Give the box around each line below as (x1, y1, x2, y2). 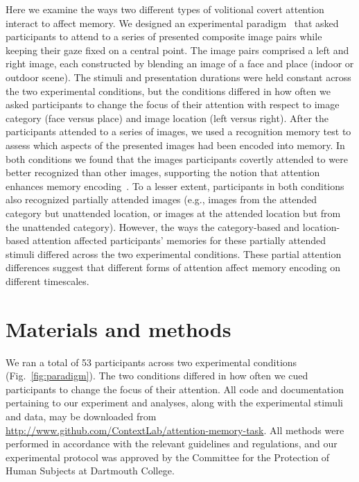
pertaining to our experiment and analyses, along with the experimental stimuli (6, 395, 343, 410)
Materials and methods (6, 314, 231, 343)
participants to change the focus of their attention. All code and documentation (6, 381, 344, 396)
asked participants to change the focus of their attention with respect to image (6, 97, 340, 112)
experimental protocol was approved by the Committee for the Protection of (6, 449, 330, 464)
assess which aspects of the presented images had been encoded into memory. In (6, 137, 345, 152)
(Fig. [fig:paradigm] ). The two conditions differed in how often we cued (6, 368, 308, 383)
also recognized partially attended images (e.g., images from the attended (6, 192, 317, 207)
